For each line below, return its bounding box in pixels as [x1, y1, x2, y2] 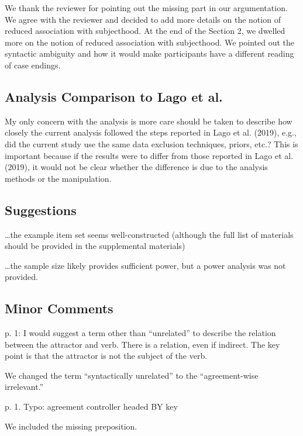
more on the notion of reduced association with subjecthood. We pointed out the [5, 36, 295, 48]
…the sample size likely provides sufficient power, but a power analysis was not [5, 259, 286, 271]
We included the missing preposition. [5, 420, 137, 432]
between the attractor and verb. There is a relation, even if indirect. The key [5, 338, 280, 350]
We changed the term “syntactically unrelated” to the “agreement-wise [5, 369, 259, 381]
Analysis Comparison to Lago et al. [5, 87, 223, 105]
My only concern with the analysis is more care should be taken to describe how [5, 115, 292, 127]
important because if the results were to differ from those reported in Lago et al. [5, 149, 294, 161]
